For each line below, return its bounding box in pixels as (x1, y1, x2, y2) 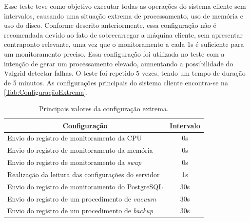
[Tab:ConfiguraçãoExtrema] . (4, 87, 88, 97)
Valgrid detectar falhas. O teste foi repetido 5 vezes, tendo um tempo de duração (4, 68, 246, 78)
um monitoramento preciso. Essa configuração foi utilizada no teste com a (4, 48, 225, 59)
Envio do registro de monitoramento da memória (7, 145, 153, 155)
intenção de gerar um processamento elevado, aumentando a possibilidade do (4, 58, 233, 68)
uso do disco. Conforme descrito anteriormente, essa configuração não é (4, 20, 216, 30)
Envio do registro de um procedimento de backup (7, 205, 154, 216)
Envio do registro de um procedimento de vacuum (7, 193, 156, 203)
